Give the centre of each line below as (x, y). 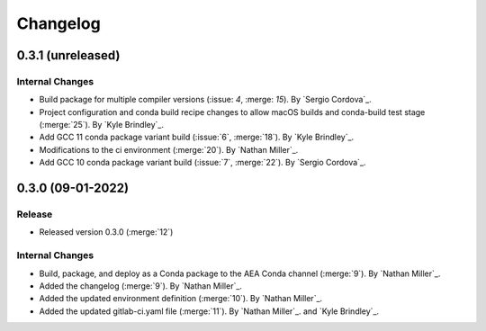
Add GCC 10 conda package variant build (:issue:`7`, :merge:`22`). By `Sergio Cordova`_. (202, 163)
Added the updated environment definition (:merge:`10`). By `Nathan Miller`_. (181, 299)
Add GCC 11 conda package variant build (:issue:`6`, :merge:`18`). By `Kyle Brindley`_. (197, 137)
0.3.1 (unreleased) (68, 55)
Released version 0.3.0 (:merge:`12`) (106, 232)
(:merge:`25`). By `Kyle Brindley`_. (101, 125)
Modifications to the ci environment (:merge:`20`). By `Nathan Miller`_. (169, 149)
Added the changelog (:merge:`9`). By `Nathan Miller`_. (141, 286)
